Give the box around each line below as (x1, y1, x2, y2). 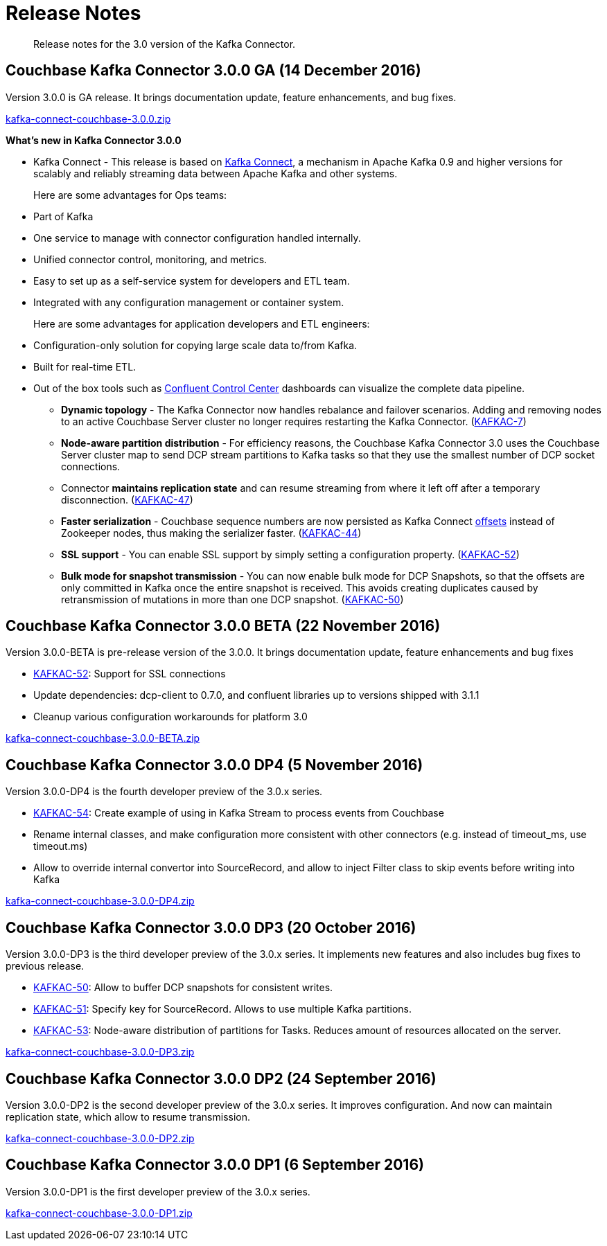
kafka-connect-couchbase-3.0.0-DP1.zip (6, 1207, 193, 1219)
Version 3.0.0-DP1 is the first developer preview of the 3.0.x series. (6, 1185, 310, 1198)
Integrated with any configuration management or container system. (33, 296, 344, 308)
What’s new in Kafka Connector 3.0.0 (6, 134, 182, 146)
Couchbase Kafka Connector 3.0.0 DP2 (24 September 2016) (6, 1069, 437, 1087)
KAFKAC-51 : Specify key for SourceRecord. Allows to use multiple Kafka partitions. (33, 1003, 412, 1015)
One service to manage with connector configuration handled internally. (33, 231, 361, 244)
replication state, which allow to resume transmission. (6, 1110, 251, 1123)
